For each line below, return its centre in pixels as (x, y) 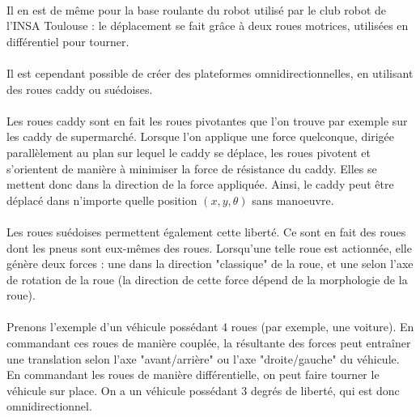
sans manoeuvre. (293, 200)
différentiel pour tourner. (68, 41)
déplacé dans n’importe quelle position (102, 200)
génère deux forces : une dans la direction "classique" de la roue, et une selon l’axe (210, 264)
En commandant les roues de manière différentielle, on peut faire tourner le (193, 374)
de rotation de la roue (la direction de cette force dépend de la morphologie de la (207, 279)
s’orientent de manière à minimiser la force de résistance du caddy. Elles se (192, 168)
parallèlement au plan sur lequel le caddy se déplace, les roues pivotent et (189, 152)
